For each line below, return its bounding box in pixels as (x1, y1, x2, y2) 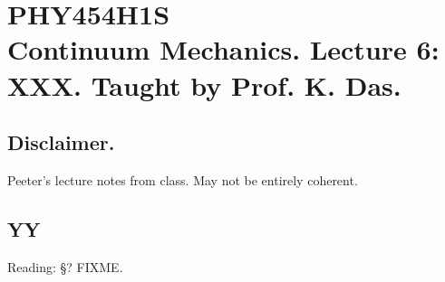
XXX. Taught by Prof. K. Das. (7, 66, 401, 103)
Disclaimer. (7, 128, 115, 156)
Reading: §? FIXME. (7, 257, 123, 276)
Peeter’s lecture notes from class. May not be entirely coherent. (7, 170, 358, 189)
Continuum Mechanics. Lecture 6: (7, 31, 440, 68)
